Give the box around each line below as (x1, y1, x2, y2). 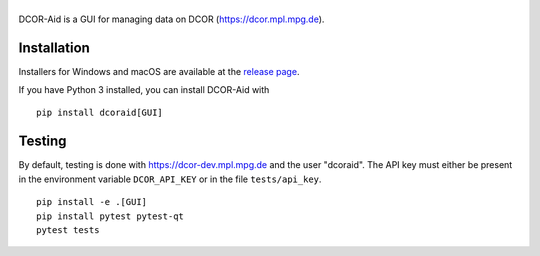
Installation (18, 39, 90, 56)
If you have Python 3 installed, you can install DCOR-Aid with (18, 84, 270, 96)
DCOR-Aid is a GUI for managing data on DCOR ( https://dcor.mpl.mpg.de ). (18, 13, 325, 25)
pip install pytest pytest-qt (36, 210, 185, 222)
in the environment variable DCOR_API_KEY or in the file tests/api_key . (18, 173, 322, 185)
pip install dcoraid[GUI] (36, 107, 164, 119)
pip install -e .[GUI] (36, 196, 148, 208)
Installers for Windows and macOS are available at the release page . (18, 65, 300, 77)
